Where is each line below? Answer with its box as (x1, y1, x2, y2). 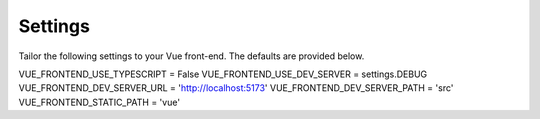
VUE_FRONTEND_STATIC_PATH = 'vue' (18, 96, 180, 108)
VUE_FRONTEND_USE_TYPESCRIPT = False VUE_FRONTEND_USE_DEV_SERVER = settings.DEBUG (18, 68, 428, 80)
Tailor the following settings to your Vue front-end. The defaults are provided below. (18, 50, 365, 62)
